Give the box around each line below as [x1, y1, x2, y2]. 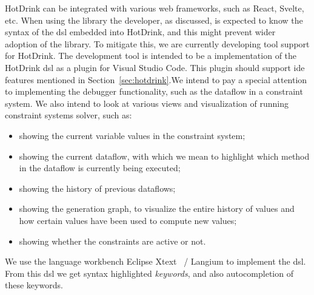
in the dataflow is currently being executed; [19, 161, 181, 174]
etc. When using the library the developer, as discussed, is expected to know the [5, 13, 303, 26]
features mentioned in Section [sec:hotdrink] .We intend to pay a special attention [5, 73, 307, 86]
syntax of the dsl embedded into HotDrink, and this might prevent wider [5, 25, 276, 38]
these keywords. [5, 279, 63, 291]
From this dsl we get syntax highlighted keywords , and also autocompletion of [5, 266, 293, 279]
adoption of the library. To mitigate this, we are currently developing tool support [5, 37, 310, 50]
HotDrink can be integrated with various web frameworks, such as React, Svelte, [5, 2, 304, 14]
